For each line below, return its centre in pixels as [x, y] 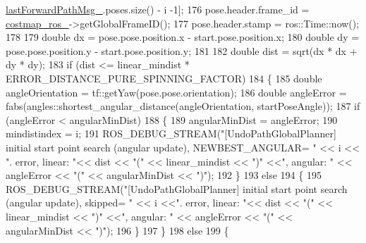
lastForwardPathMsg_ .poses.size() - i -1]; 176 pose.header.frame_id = [158, 9]
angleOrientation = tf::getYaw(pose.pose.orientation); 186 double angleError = [176, 92]
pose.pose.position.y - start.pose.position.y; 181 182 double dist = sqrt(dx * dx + [182, 50]
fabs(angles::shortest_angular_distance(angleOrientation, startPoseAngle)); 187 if [183, 106]
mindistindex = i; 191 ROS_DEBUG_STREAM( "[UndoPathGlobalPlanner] [171, 133]
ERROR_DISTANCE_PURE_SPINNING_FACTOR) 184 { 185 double [164, 78]
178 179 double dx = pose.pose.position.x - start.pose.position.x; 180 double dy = [183, 37]
